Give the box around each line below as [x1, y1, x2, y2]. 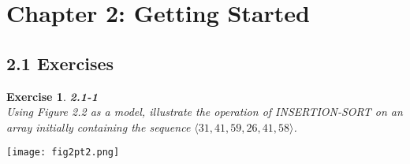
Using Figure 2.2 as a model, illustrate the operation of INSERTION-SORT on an [6, 103, 403, 120]
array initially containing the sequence [6, 118, 191, 135]
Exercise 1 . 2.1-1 [6, 88, 99, 104]
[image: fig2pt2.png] [6, 147, 120, 158]
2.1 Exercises [6, 50, 114, 75]
